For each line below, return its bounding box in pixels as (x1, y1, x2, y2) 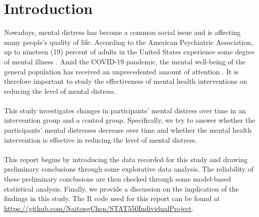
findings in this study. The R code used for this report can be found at (4, 193, 220, 204)
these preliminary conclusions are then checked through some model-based (4, 174, 231, 184)
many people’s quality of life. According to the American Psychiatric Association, (4, 36, 253, 47)
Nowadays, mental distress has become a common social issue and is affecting (4, 27, 241, 37)
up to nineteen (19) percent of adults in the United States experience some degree (4, 46, 255, 57)
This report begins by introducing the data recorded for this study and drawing (4, 154, 248, 164)
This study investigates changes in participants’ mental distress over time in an (4, 105, 246, 115)
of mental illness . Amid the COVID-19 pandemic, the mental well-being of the (4, 56, 246, 66)
